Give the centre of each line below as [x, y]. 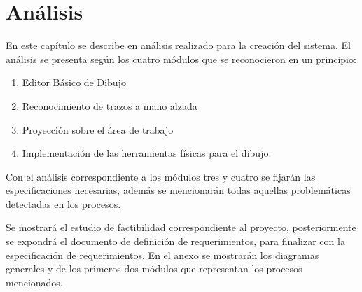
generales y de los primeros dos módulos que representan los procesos [154, 269]
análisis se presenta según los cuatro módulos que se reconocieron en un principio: [181, 58]
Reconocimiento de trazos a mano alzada [110, 105]
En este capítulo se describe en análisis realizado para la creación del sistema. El [178, 45]
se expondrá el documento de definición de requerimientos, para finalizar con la [175, 241]
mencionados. [34, 282]
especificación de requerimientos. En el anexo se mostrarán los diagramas [162, 255]
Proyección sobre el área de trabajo [98, 129]
